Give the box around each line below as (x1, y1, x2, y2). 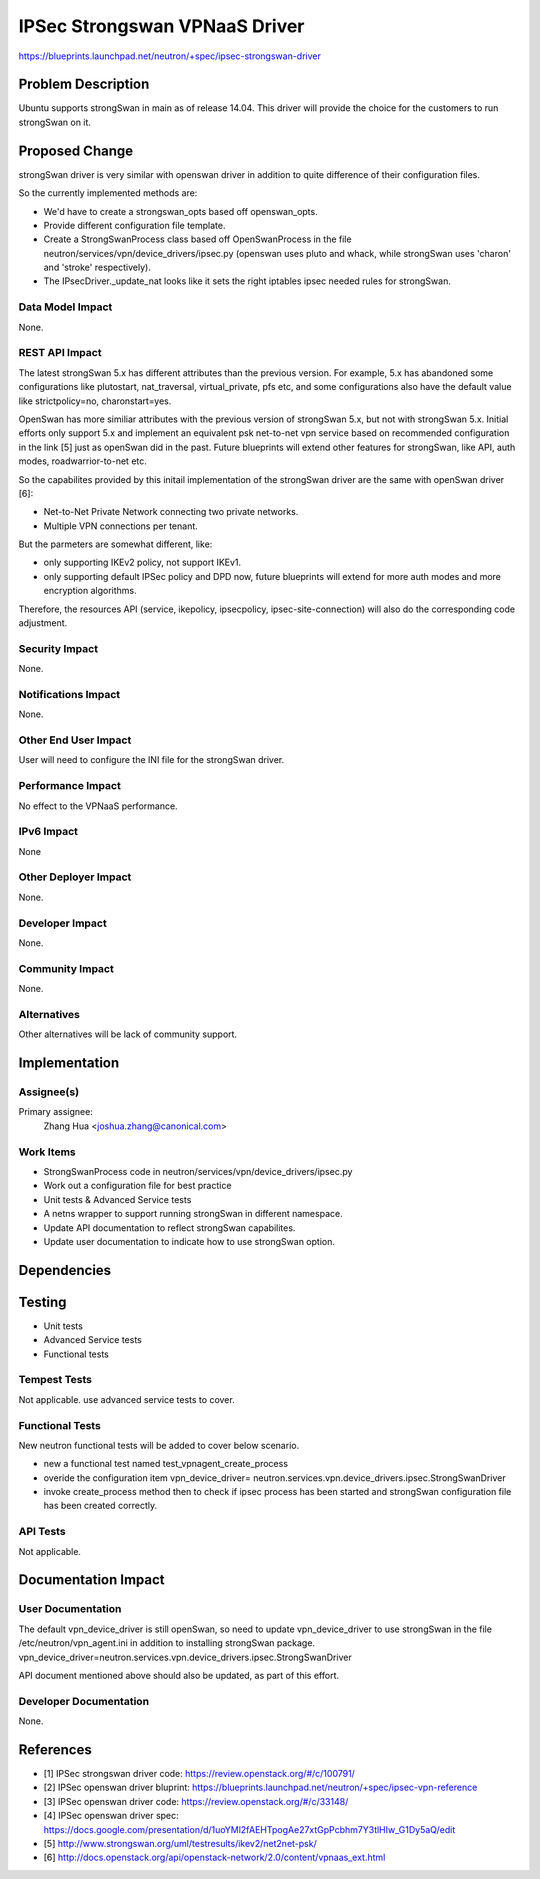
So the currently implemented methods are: (18, 187, 198, 199)
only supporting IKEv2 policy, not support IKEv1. (43, 556, 242, 569)
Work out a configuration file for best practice (43, 1180, 232, 1192)
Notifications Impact (18, 687, 121, 701)
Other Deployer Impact (18, 870, 132, 884)
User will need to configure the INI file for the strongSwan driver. (18, 754, 285, 766)
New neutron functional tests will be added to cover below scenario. (18, 1439, 300, 1451)
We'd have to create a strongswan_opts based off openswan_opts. (43, 205, 319, 217)
